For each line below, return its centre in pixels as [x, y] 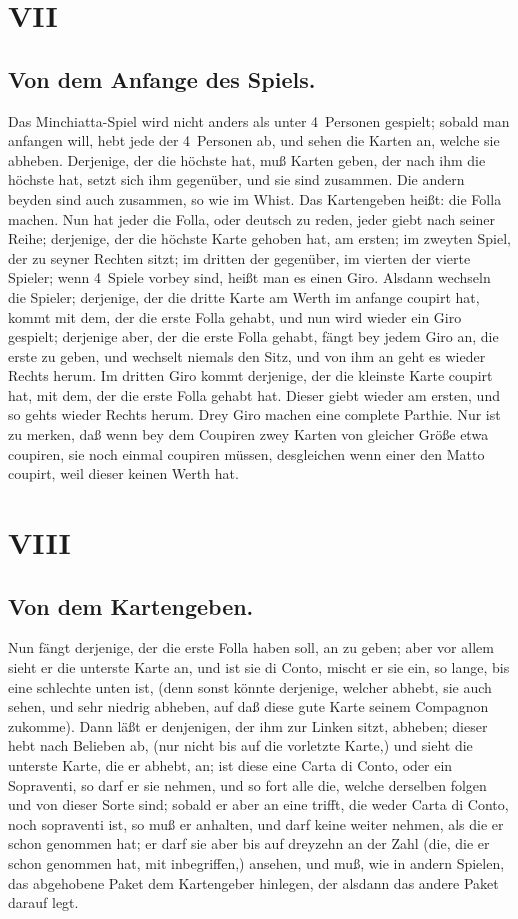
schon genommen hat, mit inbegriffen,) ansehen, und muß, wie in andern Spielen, [256, 862]
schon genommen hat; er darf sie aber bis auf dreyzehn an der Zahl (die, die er [249, 843]
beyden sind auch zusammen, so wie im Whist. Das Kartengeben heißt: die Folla [255, 198]
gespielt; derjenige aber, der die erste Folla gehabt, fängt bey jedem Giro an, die [253, 336]
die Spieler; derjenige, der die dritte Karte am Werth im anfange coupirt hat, [244, 296]
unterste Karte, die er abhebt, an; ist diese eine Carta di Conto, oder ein [230, 765]
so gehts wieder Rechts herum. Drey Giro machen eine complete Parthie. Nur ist [254, 414]
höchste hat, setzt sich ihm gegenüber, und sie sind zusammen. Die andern [236, 179]
